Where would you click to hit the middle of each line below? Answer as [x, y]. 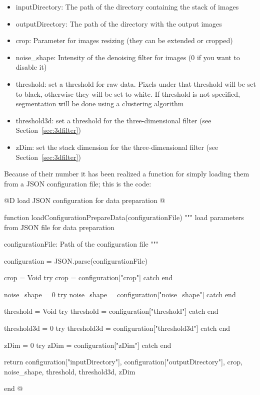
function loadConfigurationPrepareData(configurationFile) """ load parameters [124, 217]
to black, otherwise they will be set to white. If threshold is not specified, [128, 93]
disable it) [31, 67]
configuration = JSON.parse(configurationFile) [76, 260]
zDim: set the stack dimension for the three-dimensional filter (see [117, 147]
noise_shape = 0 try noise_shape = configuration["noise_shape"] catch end [120, 294]
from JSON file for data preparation [59, 227]
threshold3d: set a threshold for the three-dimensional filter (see [113, 120]
